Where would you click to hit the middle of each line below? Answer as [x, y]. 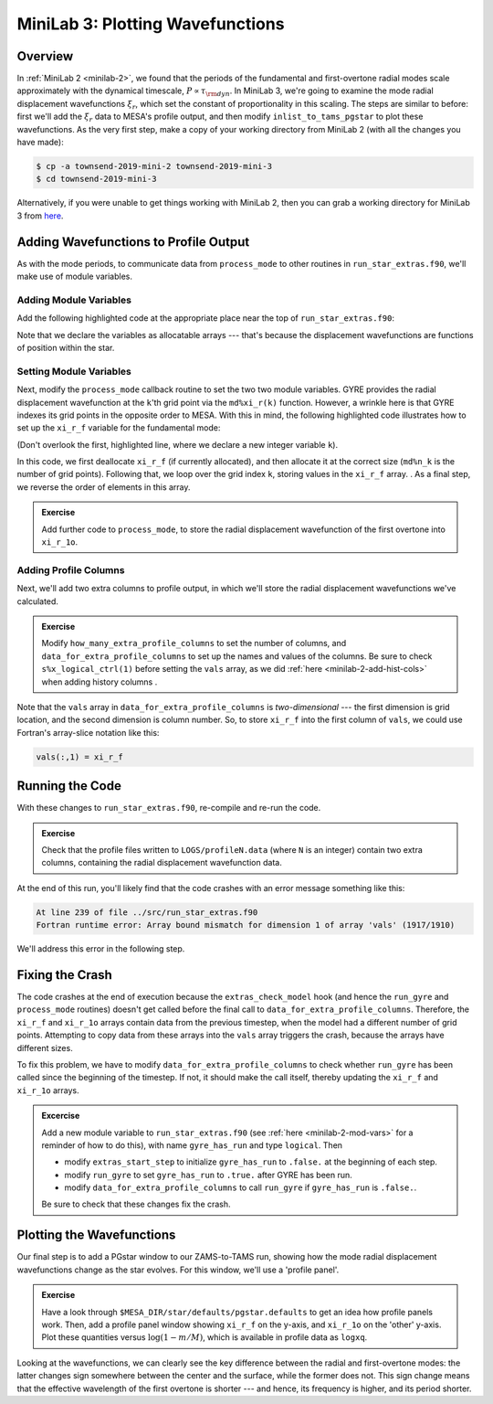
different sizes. [45, 1048]
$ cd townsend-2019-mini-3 [96, 179]
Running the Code [69, 786]
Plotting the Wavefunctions [96, 1235]
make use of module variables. [74, 277]
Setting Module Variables [74, 371]
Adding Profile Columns [71, 569]
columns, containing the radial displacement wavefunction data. [162, 863]
